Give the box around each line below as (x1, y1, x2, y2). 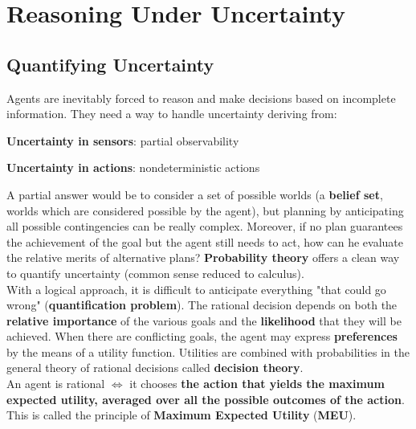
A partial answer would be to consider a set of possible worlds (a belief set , (6, 186, 383, 202)
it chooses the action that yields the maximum (129, 375, 385, 392)
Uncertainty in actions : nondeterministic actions (6, 159, 260, 176)
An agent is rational (6, 375, 105, 392)
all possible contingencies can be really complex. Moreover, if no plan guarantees (6, 218, 403, 235)
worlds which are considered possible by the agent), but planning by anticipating (6, 202, 404, 219)
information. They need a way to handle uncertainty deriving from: (6, 105, 337, 122)
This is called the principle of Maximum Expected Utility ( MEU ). (6, 407, 357, 423)
